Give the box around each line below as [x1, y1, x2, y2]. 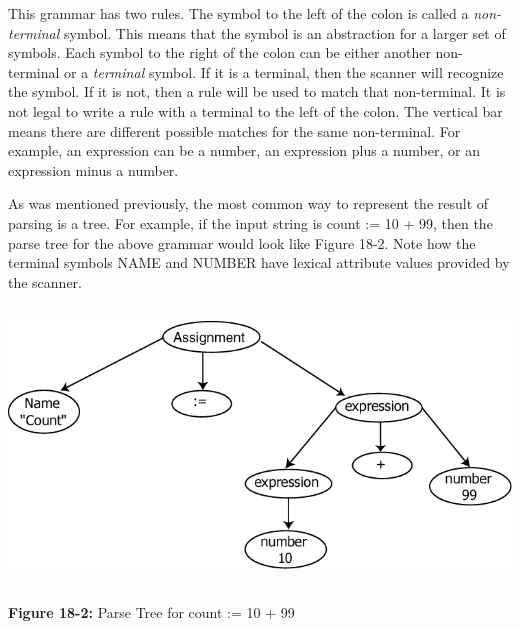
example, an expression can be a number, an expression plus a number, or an [8, 140, 480, 161]
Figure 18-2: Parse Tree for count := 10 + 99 [8, 601, 295, 622]
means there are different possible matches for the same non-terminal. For [8, 120, 461, 141]
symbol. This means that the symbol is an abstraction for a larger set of [64, 22, 506, 43]
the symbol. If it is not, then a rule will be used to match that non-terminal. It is [8, 81, 506, 102]
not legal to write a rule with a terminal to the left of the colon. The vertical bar [8, 100, 503, 121]
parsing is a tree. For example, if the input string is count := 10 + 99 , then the [8, 212, 493, 233]
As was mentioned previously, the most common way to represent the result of [8, 193, 489, 214]
